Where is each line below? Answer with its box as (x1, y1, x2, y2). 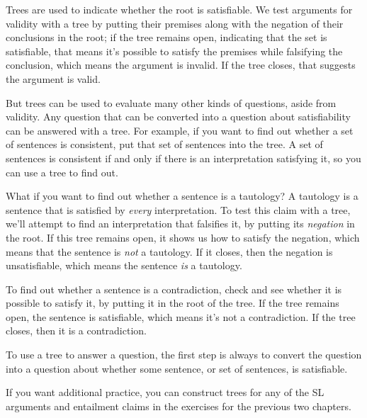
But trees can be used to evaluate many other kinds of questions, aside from (6, 95, 337, 110)
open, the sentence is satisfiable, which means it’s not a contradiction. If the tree (6, 309, 356, 324)
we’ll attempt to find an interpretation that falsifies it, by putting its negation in (6, 216, 355, 231)
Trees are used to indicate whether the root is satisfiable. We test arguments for (6, 2, 353, 16)
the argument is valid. (6, 71, 101, 86)
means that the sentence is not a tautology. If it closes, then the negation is (6, 244, 333, 259)
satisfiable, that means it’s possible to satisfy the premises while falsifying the (6, 43, 343, 58)
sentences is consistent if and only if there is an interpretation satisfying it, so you (6, 150, 361, 165)
